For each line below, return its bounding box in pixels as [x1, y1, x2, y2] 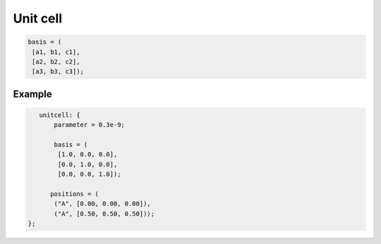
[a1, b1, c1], [32, 48, 80, 56]
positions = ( [50, 190, 99, 198]
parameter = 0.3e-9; [54, 121, 125, 129]
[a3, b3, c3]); [32, 68, 85, 75]
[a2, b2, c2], [32, 57, 80, 66]
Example [13, 88, 52, 100]
